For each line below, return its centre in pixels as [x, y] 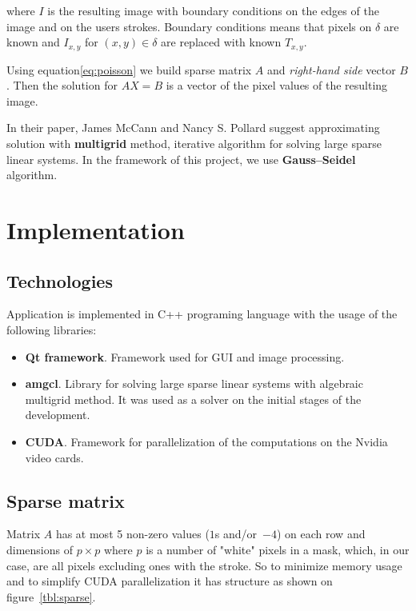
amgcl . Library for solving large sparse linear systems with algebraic [194, 383]
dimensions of [40, 549]
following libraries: [52, 329]
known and [33, 42]
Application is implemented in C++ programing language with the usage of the [202, 314]
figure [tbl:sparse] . [51, 596]
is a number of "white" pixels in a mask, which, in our [278, 549]
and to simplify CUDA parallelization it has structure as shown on [170, 581]
